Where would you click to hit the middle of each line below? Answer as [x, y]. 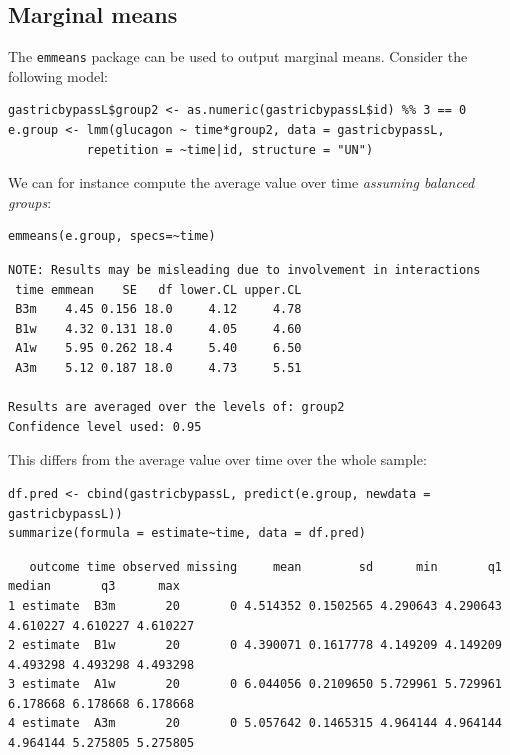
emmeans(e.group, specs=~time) [112, 236]
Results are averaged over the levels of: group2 [176, 407]
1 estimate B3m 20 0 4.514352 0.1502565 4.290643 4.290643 [255, 605]
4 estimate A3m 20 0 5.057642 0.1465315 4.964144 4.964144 [255, 723]
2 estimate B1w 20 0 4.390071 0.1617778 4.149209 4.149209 [255, 645]
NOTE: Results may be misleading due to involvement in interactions [244, 270]
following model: [58, 75]
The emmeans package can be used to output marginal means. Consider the [238, 56]
